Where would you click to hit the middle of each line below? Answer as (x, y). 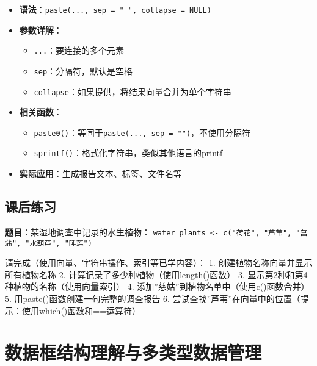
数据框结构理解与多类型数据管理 (133, 352)
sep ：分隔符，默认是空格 (83, 70)
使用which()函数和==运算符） (81, 310)
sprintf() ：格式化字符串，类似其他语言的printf (128, 153)
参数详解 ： (41, 30)
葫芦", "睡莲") (64, 243)
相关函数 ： (41, 112)
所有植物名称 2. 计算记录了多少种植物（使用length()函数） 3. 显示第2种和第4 (156, 274)
